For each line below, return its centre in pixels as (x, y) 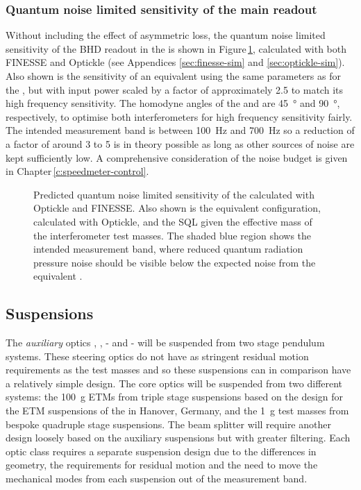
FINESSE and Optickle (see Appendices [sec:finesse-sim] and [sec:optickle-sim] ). (175, 62)
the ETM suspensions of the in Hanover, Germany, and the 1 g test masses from (177, 411)
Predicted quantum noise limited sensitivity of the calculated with (174, 194)
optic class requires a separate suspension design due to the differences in (161, 451)
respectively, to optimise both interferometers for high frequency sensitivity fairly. (179, 116)
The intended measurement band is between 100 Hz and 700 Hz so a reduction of (180, 130)
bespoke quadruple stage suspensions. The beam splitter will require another (168, 424)
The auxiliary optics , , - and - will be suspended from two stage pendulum (165, 343)
